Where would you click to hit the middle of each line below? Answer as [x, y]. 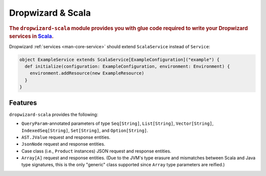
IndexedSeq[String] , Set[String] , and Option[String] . [85, 130]
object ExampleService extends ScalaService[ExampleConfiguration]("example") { [119, 59]
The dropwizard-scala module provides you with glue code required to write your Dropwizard [129, 28]
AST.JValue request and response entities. [66, 137]
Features [23, 103]
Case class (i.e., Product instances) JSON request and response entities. [96, 151]
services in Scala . [31, 36]
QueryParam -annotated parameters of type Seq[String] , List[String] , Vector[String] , [117, 123]
